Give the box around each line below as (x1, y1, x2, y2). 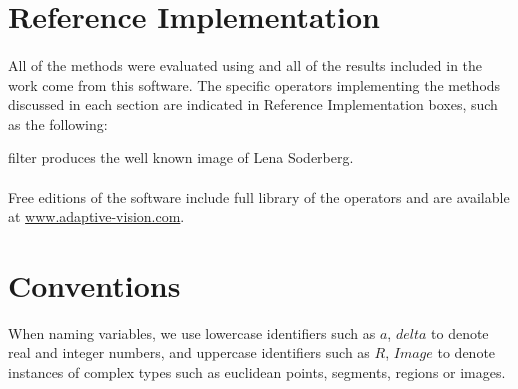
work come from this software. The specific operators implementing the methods (8, 74, 501, 95)
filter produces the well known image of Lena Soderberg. (8, 147, 354, 168)
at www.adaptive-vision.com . (8, 206, 185, 227)
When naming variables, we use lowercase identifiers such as (8, 322, 376, 343)
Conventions (8, 264, 181, 305)
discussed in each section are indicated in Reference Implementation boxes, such (8, 94, 498, 115)
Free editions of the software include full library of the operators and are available (8, 186, 510, 207)
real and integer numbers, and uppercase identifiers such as (8, 342, 370, 363)
